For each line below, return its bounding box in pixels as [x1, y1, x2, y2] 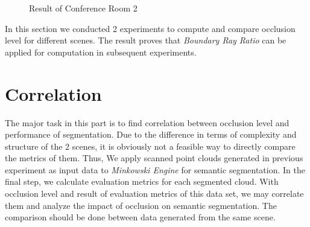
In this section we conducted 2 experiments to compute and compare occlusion [5, 22, 296, 34]
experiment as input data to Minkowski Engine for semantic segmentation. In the [5, 163, 305, 176]
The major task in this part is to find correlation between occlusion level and [5, 116, 289, 129]
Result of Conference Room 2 [29, 2, 138, 14]
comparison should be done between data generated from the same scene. [5, 211, 276, 223]
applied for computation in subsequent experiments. [5, 45, 197, 58]
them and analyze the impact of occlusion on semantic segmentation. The [5, 199, 277, 211]
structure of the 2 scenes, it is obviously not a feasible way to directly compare [5, 139, 296, 152]
